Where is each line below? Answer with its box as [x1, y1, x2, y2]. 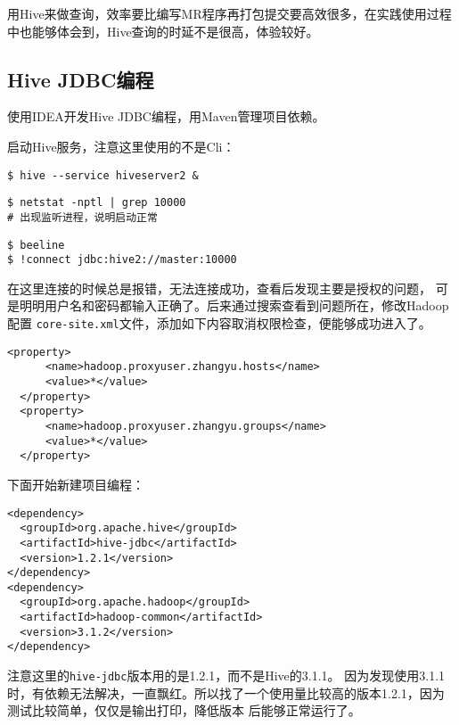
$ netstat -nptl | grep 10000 [7, 196, 186, 210]
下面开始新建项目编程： [7, 474, 144, 493]
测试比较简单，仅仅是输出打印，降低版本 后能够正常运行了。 [7, 701, 361, 720]
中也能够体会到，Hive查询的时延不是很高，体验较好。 [7, 21, 319, 40]
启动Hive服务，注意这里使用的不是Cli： [7, 136, 235, 155]
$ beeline [7, 238, 65, 251]
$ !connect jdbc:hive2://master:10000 [7, 253, 237, 267]
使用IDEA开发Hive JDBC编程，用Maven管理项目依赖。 [7, 107, 325, 126]
